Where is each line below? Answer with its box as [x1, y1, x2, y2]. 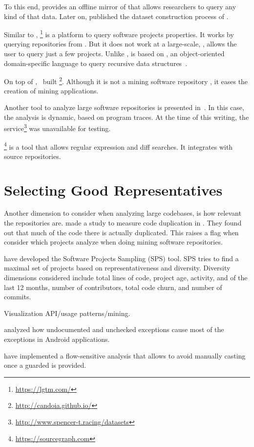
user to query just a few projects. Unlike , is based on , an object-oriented [4, 48, 225, 59]
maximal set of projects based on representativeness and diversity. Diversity [4, 263, 231, 273]
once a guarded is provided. [4, 360, 86, 370]
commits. [4, 291, 31, 302]
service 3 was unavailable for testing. [4, 122, 111, 133]
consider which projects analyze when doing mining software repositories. [4, 237, 223, 247]
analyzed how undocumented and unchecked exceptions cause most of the [4, 324, 224, 335]
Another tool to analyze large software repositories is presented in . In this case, [4, 102, 244, 112]
